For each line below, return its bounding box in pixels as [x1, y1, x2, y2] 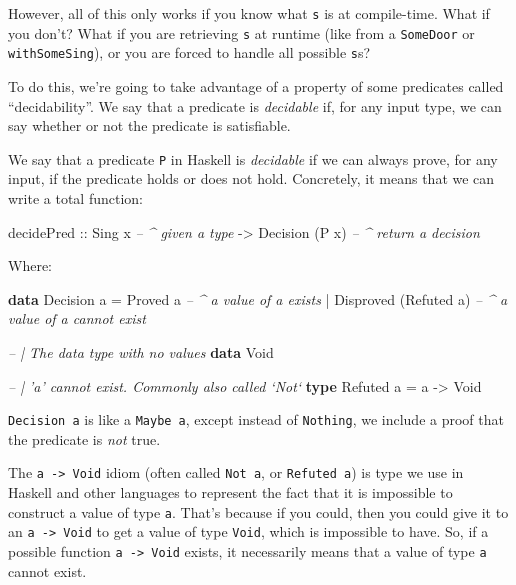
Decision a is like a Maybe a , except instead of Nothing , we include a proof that [8, 409, 504, 430]
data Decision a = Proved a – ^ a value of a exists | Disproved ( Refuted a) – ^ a [8, 288, 508, 309]
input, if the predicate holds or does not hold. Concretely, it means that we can [8, 168, 495, 189]
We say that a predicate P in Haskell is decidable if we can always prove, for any [8, 148, 498, 169]
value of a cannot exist [8, 308, 146, 329]
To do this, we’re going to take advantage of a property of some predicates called [8, 75, 504, 96]
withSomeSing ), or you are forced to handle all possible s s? [8, 42, 371, 63]
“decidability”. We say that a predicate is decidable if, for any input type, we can [8, 95, 502, 116]
